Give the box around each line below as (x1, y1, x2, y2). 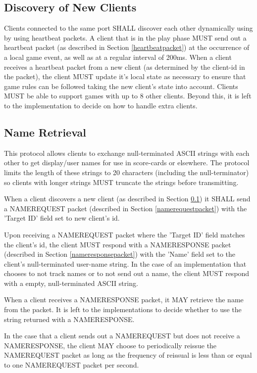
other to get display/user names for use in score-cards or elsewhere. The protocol (4, 157, 250, 168)
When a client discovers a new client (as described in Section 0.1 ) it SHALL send (4, 193, 251, 204)
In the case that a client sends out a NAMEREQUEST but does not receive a (4, 330, 240, 341)
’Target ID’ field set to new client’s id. (4, 213, 120, 223)
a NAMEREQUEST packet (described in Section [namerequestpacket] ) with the (4, 203, 247, 213)
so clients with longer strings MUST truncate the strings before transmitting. (4, 177, 239, 187)
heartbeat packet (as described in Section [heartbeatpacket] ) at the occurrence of (4, 42, 250, 52)
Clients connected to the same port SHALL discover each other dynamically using (4, 23, 253, 33)
